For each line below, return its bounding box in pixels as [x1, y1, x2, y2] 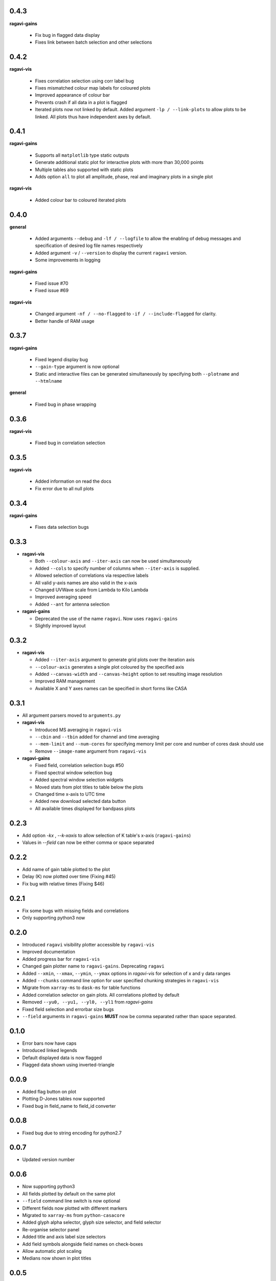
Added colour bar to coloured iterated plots [35, 197, 126, 203]
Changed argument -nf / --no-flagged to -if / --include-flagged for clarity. [35, 311, 217, 317]
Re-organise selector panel [22, 1226, 79, 1232]
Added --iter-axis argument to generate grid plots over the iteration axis [35, 656, 195, 663]
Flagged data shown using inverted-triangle [22, 1061, 114, 1068]
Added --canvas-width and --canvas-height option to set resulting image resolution [35, 671, 222, 677]
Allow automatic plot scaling [22, 1248, 82, 1254]
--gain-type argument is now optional [35, 364, 120, 370]
